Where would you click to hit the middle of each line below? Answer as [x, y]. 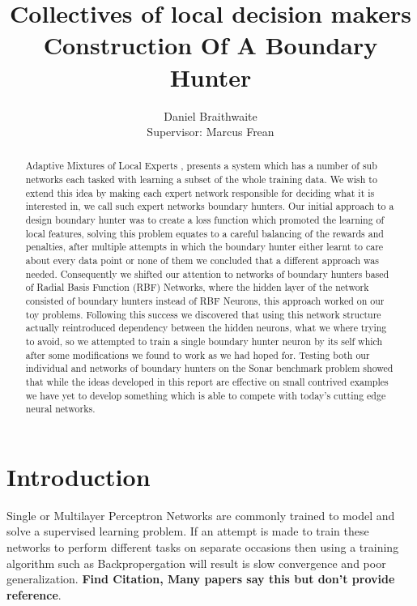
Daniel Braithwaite [211, 115]
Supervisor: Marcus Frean [211, 132]
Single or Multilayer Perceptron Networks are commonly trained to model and [201, 515]
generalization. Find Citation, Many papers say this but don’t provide [201, 579]
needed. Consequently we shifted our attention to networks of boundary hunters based [207, 273]
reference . [34, 594]
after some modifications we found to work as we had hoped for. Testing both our [198, 354]
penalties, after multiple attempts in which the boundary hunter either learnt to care [204, 247]
